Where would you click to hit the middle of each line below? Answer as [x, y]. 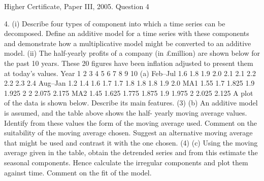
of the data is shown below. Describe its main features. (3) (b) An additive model [131, 103]
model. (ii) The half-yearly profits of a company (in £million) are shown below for [132, 53]
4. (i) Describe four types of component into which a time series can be [115, 23]
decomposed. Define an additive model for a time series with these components [127, 33]
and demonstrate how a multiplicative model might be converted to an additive [128, 43]
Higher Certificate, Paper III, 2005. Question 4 [77, 6]
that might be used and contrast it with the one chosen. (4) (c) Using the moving [131, 142]
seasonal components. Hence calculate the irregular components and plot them [126, 162]
